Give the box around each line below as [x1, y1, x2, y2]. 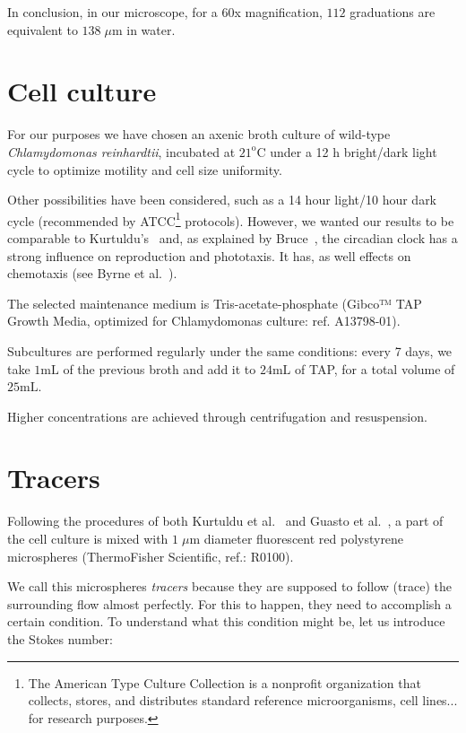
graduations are [349, 3, 436, 21]
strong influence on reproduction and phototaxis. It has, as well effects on [7, 246, 411, 265]
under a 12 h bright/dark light [270, 142, 437, 161]
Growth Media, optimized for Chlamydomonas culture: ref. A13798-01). [7, 311, 401, 330]
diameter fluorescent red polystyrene [203, 529, 404, 547]
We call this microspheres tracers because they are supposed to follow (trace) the [7, 577, 452, 596]
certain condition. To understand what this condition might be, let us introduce [7, 612, 445, 631]
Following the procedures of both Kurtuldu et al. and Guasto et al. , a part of [7, 511, 444, 530]
